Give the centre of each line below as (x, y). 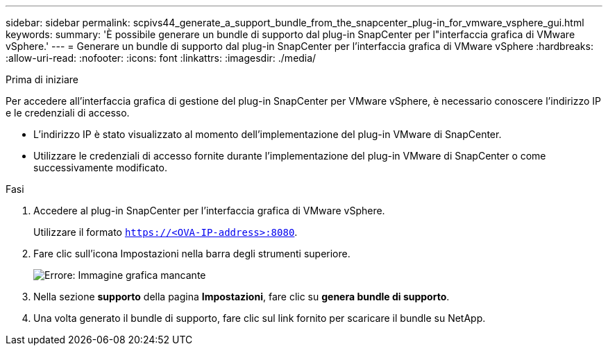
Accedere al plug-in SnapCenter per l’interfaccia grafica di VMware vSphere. (209, 211)
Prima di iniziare (42, 79)
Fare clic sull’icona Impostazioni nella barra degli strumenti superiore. (192, 254)
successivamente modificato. (100, 168)
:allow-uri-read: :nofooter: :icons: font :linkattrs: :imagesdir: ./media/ (161, 58)
